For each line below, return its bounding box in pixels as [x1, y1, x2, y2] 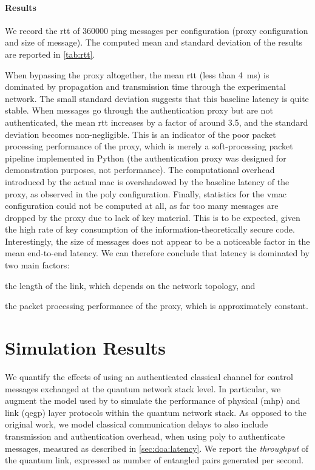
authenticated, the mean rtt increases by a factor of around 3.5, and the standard [5, 115, 308, 128]
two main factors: [5, 259, 70, 271]
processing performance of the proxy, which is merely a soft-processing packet [5, 140, 293, 152]
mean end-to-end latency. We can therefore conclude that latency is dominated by [5, 247, 310, 259]
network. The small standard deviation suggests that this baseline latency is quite [5, 92, 309, 104]
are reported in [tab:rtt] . [5, 47, 95, 60]
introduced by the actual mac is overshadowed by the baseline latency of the [5, 175, 290, 188]
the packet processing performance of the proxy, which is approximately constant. [5, 299, 308, 312]
